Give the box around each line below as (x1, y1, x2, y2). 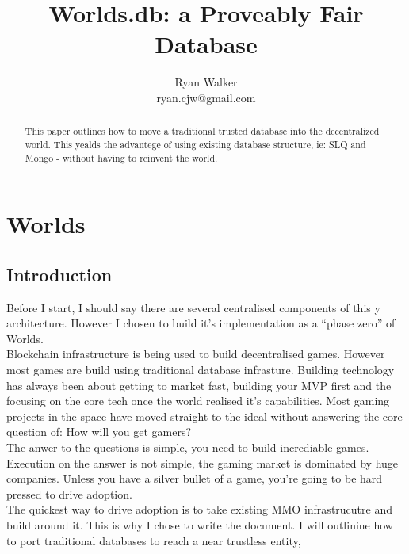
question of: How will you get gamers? (6, 423, 192, 440)
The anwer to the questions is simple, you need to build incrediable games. (6, 439, 369, 455)
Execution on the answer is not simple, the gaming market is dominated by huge (6, 454, 399, 471)
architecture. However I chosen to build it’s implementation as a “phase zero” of (6, 315, 396, 331)
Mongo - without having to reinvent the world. (25, 151, 218, 164)
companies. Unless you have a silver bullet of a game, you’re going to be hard (6, 470, 383, 487)
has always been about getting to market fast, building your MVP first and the (6, 376, 392, 393)
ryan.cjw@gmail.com (156, 89, 256, 105)
